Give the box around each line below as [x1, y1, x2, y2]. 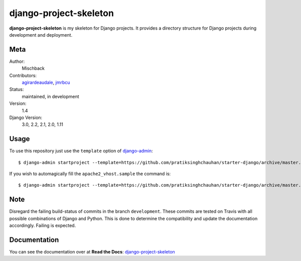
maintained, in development [22, 93, 80, 99]
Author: [9, 58, 25, 64]
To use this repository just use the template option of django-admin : [9, 148, 153, 154]
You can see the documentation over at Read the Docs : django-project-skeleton [9, 249, 175, 255]
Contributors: [9, 72, 37, 78]
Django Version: [9, 114, 43, 120]
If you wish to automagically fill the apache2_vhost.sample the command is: [9, 171, 171, 177]
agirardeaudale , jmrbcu [22, 79, 70, 85]
